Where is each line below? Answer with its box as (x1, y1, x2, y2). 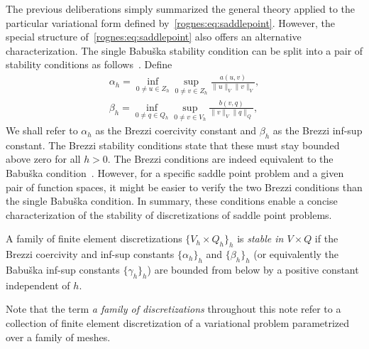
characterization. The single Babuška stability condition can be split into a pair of (6, 43, 363, 58)
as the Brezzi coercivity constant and (95, 123, 257, 138)
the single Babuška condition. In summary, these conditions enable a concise (6, 193, 338, 208)
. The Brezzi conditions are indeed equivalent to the (107, 151, 334, 166)
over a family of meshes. (6, 329, 111, 344)
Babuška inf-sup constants (6, 262, 120, 277)
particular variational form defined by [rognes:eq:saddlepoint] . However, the (6, 15, 336, 30)
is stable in (237, 231, 284, 246)
